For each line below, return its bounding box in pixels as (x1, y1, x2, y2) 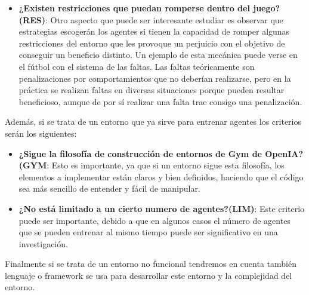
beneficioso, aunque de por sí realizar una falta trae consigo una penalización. (18, 95, 302, 107)
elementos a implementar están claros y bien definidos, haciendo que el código (18, 170, 304, 183)
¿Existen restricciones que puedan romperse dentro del (18, 2, 250, 14)
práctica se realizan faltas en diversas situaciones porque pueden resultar (18, 84, 285, 96)
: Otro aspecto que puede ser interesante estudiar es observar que (45, 13, 283, 26)
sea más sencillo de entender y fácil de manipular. (18, 182, 200, 195)
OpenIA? (265, 147, 304, 159)
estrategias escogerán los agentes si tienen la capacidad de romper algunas (18, 25, 290, 38)
